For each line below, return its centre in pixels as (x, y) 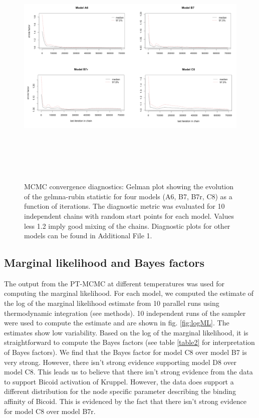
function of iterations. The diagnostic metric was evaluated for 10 (124, 206)
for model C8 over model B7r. (50, 411)
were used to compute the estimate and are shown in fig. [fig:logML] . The (117, 323)
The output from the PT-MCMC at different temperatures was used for (114, 283)
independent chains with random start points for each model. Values (129, 216)
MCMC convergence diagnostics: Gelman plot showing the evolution (129, 186)
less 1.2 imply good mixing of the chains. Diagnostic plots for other (127, 226)
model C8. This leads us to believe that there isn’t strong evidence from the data (128, 372)
